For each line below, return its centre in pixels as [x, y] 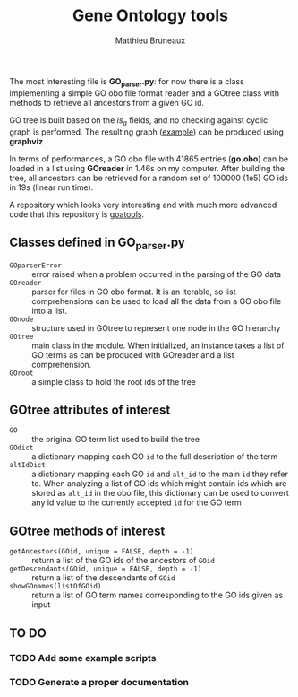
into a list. [50, 310]
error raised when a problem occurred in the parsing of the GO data [157, 274]
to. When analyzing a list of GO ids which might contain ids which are [159, 484]
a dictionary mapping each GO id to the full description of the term [155, 457]
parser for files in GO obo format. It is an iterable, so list [134, 292]
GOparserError [36, 266]
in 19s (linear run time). [51, 187]
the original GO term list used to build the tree [115, 440]
